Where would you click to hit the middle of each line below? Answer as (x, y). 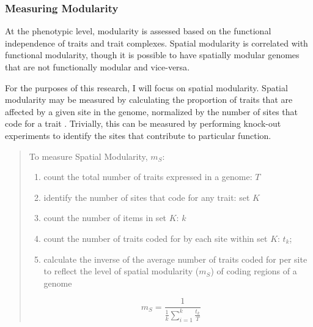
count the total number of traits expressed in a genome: (148, 177)
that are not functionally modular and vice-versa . (98, 67)
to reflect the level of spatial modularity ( (121, 271)
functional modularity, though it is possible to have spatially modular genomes (152, 55)
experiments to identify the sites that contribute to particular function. (138, 135)
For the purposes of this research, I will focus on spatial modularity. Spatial (146, 87)
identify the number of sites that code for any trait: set (147, 197)
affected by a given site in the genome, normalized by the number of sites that (151, 111)
